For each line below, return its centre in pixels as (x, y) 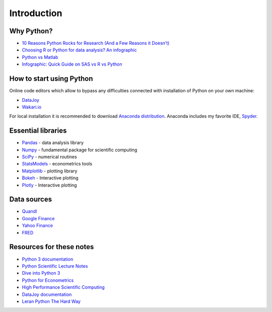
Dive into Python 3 (41, 273)
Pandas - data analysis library (53, 143)
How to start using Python (51, 79)
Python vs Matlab (40, 57)
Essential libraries (38, 131)
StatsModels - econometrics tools (57, 164)
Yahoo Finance (37, 226)
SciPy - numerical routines (50, 157)
